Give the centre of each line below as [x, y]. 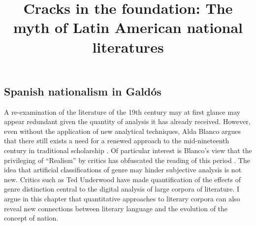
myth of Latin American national [128, 27]
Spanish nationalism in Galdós [83, 91]
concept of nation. [31, 218]
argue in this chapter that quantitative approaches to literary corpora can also [122, 198]
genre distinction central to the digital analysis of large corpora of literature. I [122, 189]
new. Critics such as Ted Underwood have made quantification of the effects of [123, 179]
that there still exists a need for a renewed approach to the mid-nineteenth [117, 141]
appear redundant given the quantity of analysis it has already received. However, [127, 121]
